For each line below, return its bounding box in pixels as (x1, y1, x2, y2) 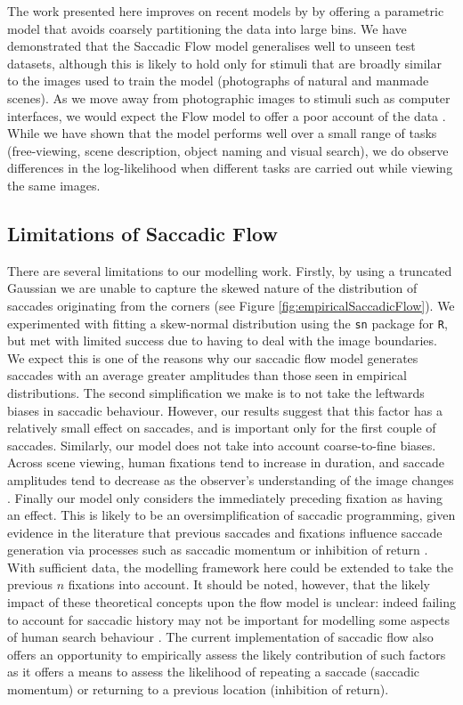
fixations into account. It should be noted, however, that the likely (68, 575, 431, 594)
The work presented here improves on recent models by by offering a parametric (7, 2, 444, 20)
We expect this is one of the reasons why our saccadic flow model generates (7, 348, 418, 367)
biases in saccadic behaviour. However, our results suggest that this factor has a (7, 401, 443, 419)
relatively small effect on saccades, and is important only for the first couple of (7, 418, 436, 437)
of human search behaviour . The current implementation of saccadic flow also (7, 628, 434, 646)
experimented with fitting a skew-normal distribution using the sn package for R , (7, 313, 448, 332)
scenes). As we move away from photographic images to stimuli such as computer (7, 88, 451, 107)
